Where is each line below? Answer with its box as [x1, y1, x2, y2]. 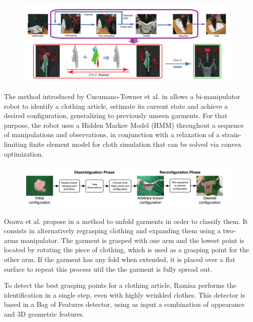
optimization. [4, 148, 43, 159]
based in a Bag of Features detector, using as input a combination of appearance [4, 299, 245, 309]
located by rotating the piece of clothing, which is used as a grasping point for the [4, 244, 249, 255]
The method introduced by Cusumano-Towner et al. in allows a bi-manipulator [4, 91, 240, 101]
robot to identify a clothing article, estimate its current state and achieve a [4, 101, 228, 111]
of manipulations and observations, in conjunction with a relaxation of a [4, 129, 220, 140]
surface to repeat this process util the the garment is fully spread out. [4, 263, 212, 274]
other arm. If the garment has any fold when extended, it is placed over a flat [4, 254, 235, 264]
